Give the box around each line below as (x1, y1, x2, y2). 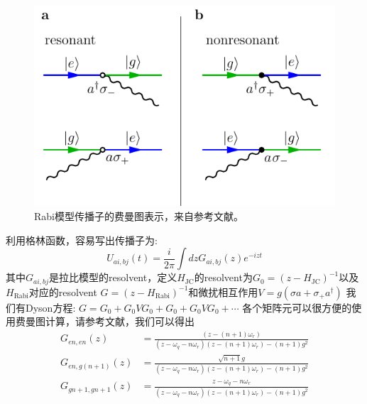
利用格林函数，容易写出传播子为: (6, 232, 158, 247)
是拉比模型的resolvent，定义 (49, 270, 177, 285)
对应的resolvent (28, 284, 97, 299)
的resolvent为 (194, 270, 253, 285)
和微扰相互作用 (188, 284, 258, 299)
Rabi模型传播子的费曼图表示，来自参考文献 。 (34, 208, 243, 223)
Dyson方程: (25, 300, 76, 315)
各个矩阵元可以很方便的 (242, 300, 352, 315)
